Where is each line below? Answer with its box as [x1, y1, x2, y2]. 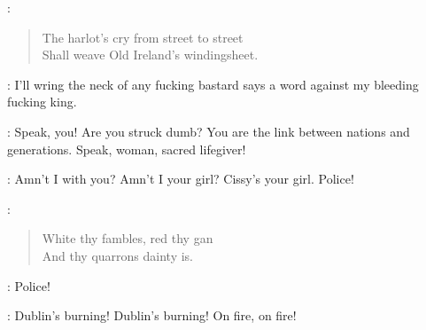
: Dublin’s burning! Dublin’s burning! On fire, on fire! [7, 306, 297, 325]
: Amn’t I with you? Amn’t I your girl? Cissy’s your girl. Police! [7, 169, 354, 188]
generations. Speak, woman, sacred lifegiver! [7, 139, 246, 158]
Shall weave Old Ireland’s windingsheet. [42, 45, 259, 64]
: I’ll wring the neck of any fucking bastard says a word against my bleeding [7, 75, 419, 93]
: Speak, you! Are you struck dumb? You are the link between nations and [7, 122, 410, 140]
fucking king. [7, 92, 77, 111]
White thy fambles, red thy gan [42, 229, 213, 247]
